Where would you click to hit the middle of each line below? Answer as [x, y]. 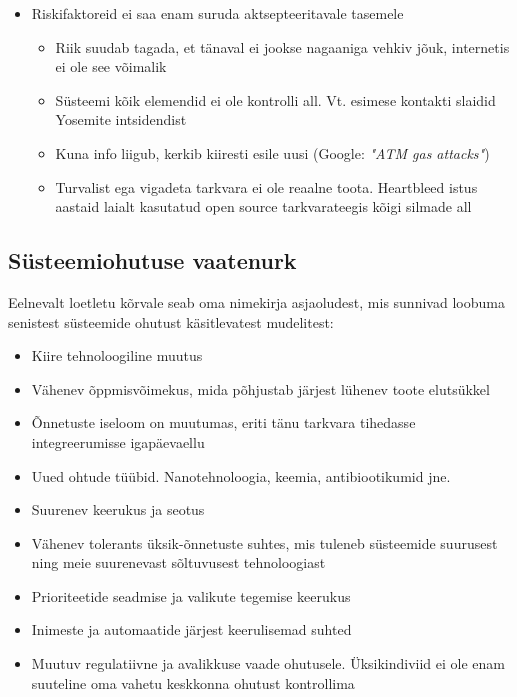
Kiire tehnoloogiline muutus [117, 355]
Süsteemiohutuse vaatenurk [152, 260]
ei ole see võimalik [111, 66]
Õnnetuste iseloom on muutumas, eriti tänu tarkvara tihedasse [223, 422]
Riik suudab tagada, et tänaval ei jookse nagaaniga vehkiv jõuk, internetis [282, 46]
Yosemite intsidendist [121, 119]
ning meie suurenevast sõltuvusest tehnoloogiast [178, 562]
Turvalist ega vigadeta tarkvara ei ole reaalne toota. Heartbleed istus [266, 186]
